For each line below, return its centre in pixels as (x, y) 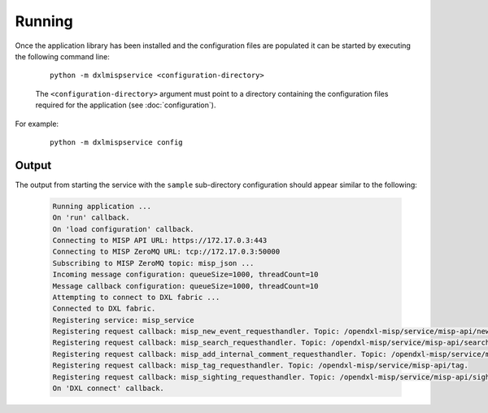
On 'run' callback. (91, 218)
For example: (37, 124)
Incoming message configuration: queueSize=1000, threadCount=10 (185, 275)
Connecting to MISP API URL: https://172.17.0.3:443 (160, 240)
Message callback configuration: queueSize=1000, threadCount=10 (185, 286)
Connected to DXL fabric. (104, 309)
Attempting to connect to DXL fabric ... (136, 297)
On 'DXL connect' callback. (108, 389)
